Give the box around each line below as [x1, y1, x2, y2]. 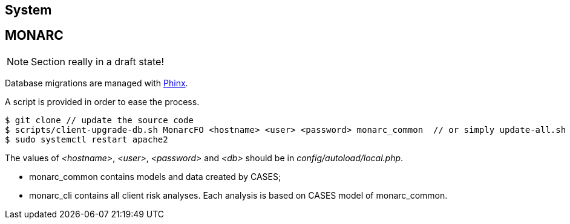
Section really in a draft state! [31, 55, 164, 68]
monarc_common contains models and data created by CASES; [29, 171, 281, 182]
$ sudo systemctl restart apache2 [5, 134, 168, 144]
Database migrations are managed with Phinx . [5, 77, 188, 88]
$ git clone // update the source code [5, 115, 194, 125]
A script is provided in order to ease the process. [5, 96, 200, 107]
